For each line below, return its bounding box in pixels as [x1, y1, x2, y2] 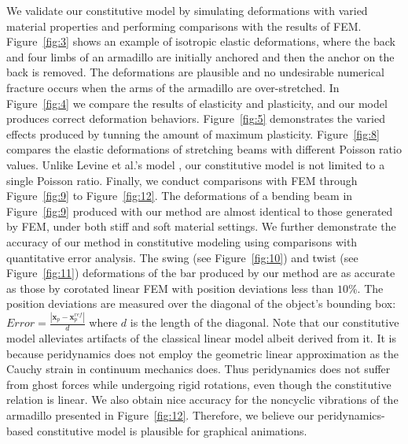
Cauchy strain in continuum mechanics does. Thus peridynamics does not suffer [6, 361, 391, 377]
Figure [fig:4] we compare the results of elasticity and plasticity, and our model [6, 94, 388, 111]
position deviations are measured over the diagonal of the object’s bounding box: [6, 295, 396, 312]
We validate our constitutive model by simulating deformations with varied [6, 2, 368, 18]
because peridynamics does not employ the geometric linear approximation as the [6, 345, 399, 361]
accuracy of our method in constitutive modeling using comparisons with [6, 233, 358, 250]
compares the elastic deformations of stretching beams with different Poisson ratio [6, 141, 402, 157]
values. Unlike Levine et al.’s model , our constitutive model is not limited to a [6, 156, 385, 172]
